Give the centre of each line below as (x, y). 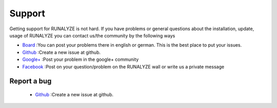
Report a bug (31, 81)
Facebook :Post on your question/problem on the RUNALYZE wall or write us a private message (123, 67)
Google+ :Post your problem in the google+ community (81, 59)
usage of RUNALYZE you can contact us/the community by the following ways (92, 35)
